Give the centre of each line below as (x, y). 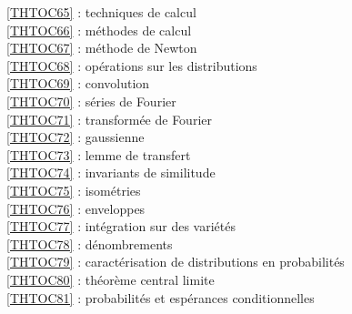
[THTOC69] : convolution (78, 83)
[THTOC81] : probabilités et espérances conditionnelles (161, 297)
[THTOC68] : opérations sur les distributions (132, 65)
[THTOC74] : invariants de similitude (111, 172)
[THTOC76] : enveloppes (76, 208)
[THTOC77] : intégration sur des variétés (121, 226)
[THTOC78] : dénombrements (90, 243)
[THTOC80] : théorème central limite (111, 279)
